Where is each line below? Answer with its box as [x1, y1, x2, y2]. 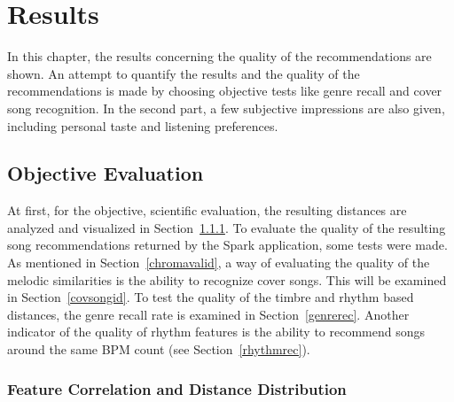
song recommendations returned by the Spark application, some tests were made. [7, 236, 448, 254]
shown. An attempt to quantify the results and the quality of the [7, 64, 360, 82]
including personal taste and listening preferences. [7, 116, 278, 135]
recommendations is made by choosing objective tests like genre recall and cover [7, 81, 442, 100]
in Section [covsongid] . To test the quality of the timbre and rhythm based [7, 288, 414, 306]
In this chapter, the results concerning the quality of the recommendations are [7, 47, 432, 66]
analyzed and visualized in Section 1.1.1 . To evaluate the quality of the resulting [7, 218, 446, 236]
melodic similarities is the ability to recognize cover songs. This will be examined [7, 270, 447, 289]
